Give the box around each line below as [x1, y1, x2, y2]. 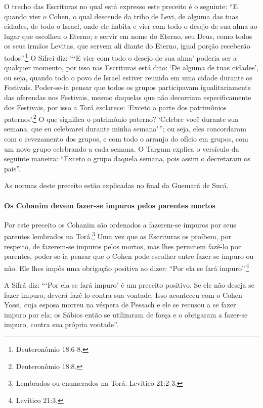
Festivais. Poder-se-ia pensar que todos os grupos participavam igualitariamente [4, 82, 251, 93]
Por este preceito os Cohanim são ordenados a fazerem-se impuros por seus [4, 219, 236, 230]
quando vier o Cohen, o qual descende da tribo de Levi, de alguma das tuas [4, 11, 238, 21]
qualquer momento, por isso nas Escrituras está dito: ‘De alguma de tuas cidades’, [4, 62, 259, 73]
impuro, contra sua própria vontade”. [4, 319, 118, 330]
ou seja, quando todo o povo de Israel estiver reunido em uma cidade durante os [4, 72, 252, 82]
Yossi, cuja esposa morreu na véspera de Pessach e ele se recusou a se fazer [4, 299, 236, 310]
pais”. [4, 163, 21, 173]
